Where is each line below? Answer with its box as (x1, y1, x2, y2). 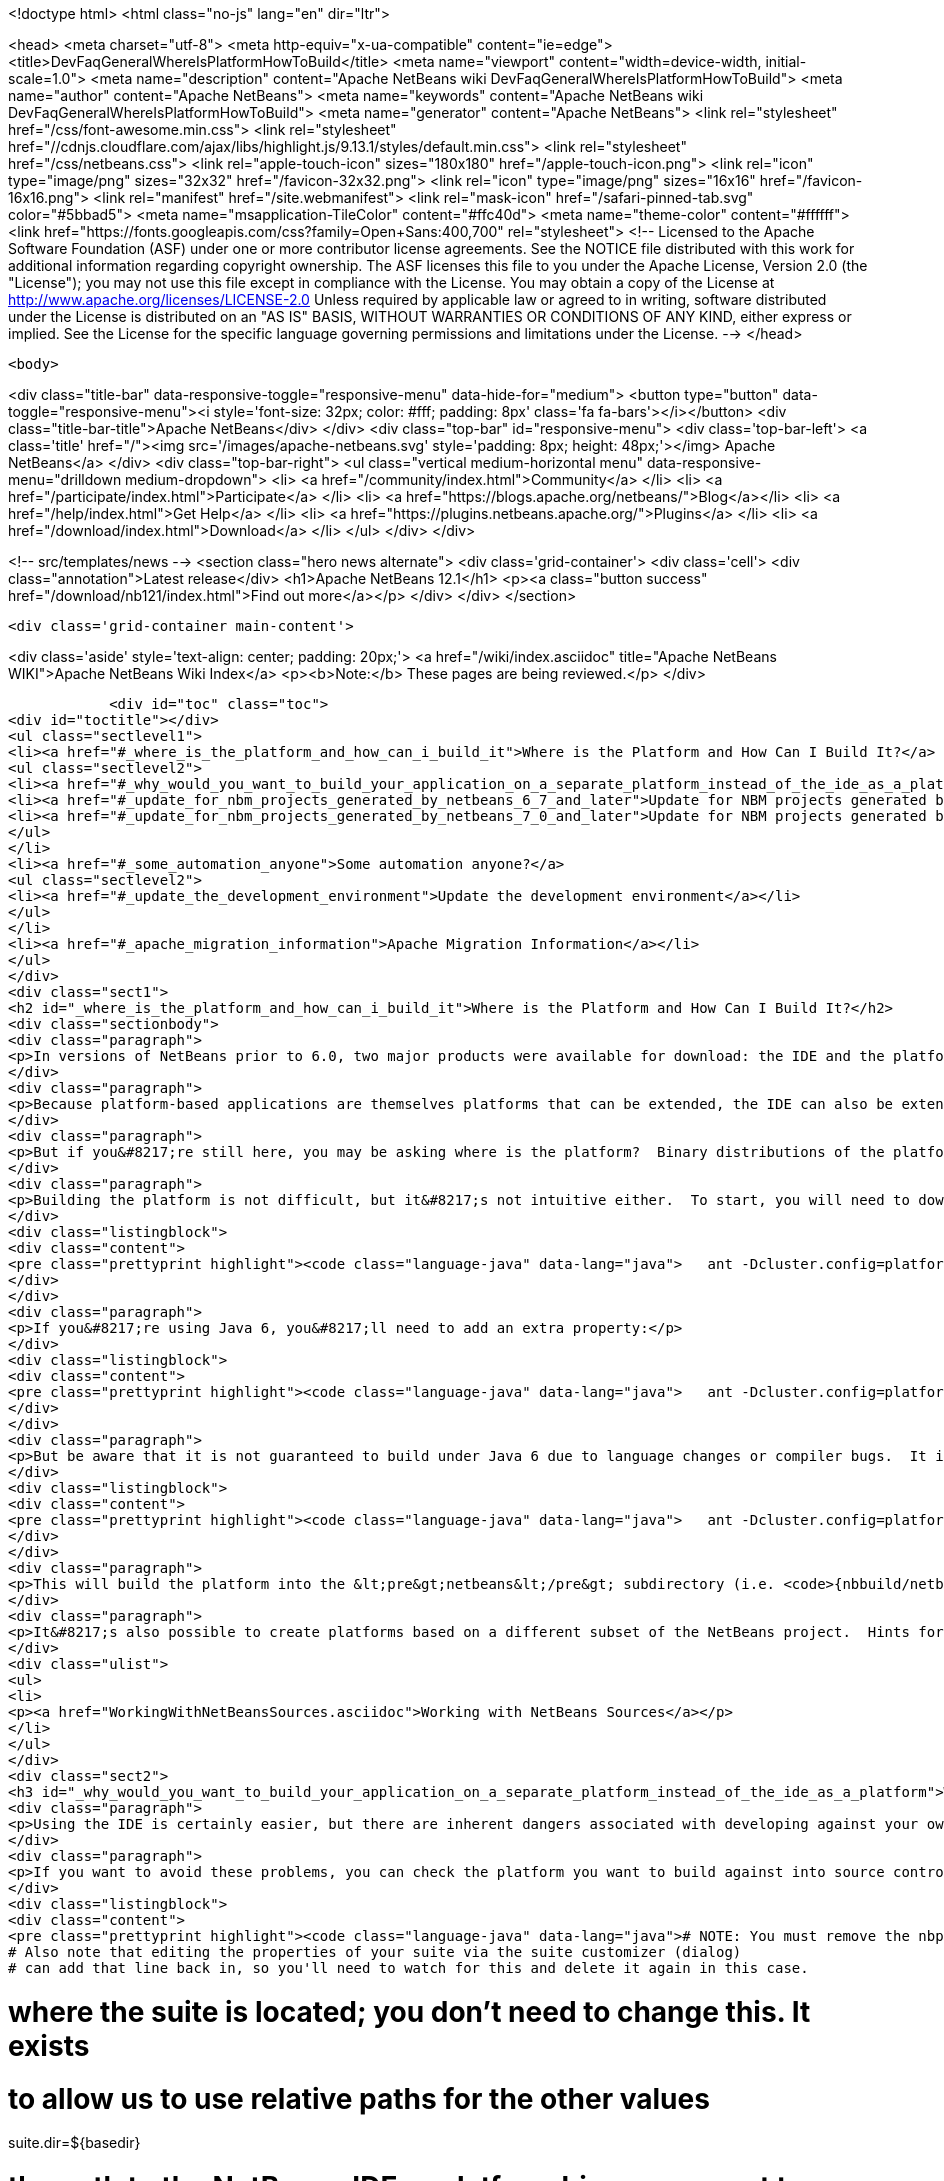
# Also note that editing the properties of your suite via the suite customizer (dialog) (8, 1944, 742, 1960)
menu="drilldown (8, 471, 122, 488)
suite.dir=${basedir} (8, 2134, 141, 2152)
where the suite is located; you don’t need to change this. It (8, 1994, 811, 2029)
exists (8, 2028, 90, 2063)
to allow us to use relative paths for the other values (8, 2081, 710, 2116)
